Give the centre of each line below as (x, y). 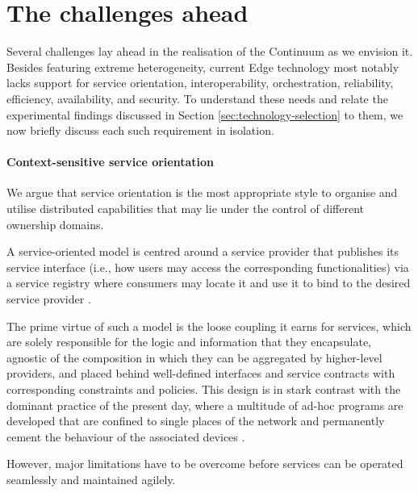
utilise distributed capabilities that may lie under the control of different (185, 209)
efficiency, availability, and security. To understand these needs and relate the (197, 98)
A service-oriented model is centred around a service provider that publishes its (203, 251)
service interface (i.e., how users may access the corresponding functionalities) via (208, 267)
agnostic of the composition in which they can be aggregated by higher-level (194, 357)
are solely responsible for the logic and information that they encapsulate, (189, 342)
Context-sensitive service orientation (111, 162)
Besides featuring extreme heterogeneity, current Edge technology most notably (203, 67)
